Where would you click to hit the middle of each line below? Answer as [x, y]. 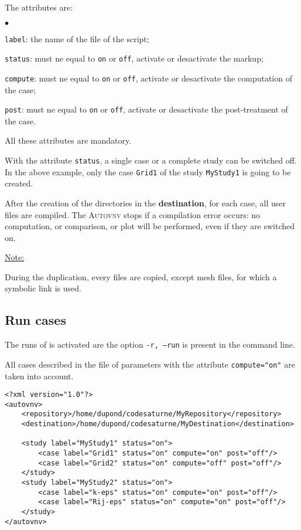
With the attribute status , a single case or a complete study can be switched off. [151, 160]
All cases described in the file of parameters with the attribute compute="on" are [150, 364]
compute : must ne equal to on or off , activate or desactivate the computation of [148, 78]
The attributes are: [39, 7]
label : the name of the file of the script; [77, 38]
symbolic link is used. [43, 288]
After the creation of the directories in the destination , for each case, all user [146, 203]
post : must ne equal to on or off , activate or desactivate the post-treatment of [146, 109]
